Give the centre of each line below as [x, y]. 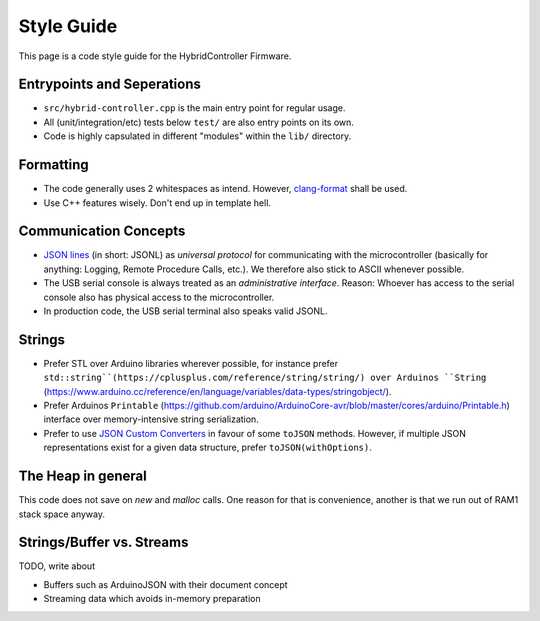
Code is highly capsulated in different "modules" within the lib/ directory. [197, 136]
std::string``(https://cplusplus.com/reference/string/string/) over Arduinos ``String [265, 378]
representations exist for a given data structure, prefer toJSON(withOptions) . [207, 447]
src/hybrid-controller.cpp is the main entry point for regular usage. [194, 108]
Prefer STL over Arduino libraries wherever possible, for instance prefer [191, 363]
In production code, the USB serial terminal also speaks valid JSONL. [185, 311]
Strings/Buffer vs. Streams [103, 542]
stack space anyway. [61, 514]
